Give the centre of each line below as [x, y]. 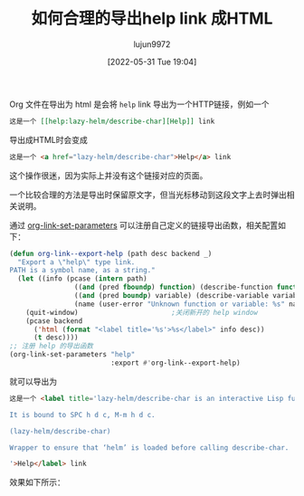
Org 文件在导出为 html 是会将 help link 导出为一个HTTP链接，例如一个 [139, 104]
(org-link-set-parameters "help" [72, 355]
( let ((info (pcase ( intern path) [82, 279]
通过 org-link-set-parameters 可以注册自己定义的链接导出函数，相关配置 [144, 225]
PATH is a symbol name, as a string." [82, 271]
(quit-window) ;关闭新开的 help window [142, 312]
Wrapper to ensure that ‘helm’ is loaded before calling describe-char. [149, 448]
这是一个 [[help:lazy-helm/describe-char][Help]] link [112, 121]
